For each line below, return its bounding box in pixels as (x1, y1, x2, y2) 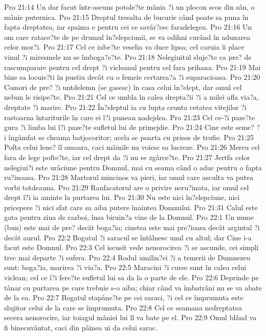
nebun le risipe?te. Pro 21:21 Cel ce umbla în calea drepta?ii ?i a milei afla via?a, (4, 92, 259, 102)
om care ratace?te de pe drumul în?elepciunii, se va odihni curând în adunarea (4, 31, 251, 42)
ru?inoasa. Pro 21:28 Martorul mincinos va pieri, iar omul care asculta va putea (4, 172, 254, 183)
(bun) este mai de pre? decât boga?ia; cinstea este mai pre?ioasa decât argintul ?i (4, 222, 260, 233)
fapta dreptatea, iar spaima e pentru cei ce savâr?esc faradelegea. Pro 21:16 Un (4, 21, 252, 32)
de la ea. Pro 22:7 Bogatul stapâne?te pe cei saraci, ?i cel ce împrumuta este (4, 292, 243, 303)
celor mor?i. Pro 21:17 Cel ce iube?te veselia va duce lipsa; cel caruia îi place (4, 41, 245, 52)
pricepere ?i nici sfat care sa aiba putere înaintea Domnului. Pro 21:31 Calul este (4, 201, 258, 212)
